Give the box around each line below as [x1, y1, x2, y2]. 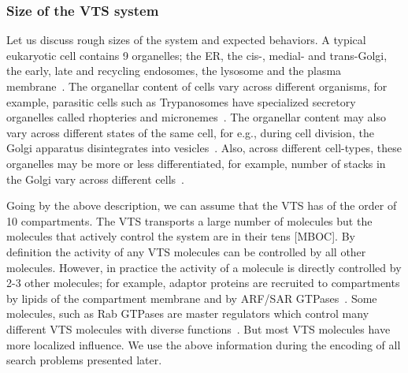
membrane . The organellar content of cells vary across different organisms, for [6, 78, 388, 94]
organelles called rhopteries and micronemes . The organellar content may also [6, 109, 386, 125]
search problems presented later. [6, 352, 162, 368]
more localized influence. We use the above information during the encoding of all [6, 336, 401, 352]
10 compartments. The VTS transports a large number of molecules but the [6, 212, 373, 229]
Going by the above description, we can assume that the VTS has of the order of [6, 197, 397, 214]
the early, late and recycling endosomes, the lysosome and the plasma [6, 62, 342, 79]
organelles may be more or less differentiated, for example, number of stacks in [6, 155, 386, 171]
